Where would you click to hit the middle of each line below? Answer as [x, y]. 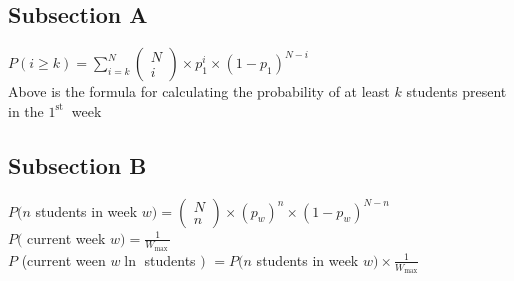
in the [26, 110]
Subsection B [77, 164]
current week [66, 237]
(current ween [63, 259]
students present [456, 91]
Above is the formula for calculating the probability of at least [199, 91]
